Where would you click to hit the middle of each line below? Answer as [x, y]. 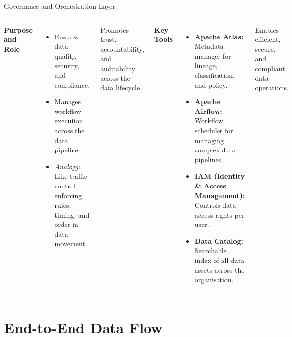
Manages [68, 101]
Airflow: [208, 111]
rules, [63, 205]
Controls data [215, 205]
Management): [220, 195]
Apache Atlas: [219, 36]
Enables [267, 29]
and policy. [211, 85]
